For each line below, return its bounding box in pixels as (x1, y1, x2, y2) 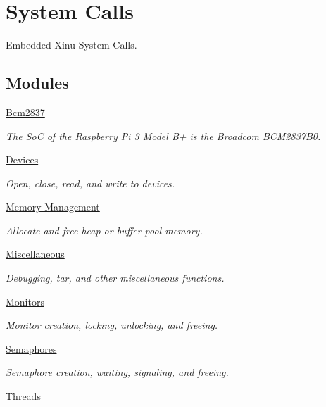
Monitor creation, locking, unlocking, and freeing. (6, 318, 218, 332)
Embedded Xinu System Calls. (6, 37, 137, 52)
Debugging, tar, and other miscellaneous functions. (6, 270, 225, 285)
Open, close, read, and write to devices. (6, 175, 175, 190)
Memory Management (6, 199, 100, 214)
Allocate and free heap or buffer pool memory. (6, 223, 203, 237)
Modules (6, 72, 69, 94)
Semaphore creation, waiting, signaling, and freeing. (6, 365, 229, 380)
